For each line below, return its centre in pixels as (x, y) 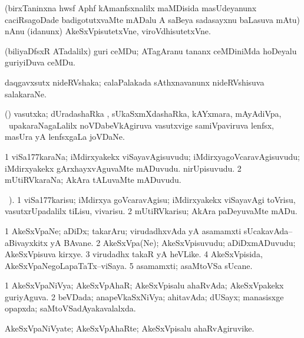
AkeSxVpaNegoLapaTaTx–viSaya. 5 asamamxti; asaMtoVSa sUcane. (129, 265)
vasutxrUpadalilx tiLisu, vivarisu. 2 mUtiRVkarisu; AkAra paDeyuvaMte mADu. (151, 211)
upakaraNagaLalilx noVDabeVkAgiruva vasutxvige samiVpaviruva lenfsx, (141, 125)
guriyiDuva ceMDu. (40, 62)
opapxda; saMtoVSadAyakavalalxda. (70, 308)
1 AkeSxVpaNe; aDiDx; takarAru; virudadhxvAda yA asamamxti (123, 230)
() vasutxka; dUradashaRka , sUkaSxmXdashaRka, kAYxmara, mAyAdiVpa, (143, 114)
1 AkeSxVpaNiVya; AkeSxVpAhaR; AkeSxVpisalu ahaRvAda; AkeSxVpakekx (144, 285)
